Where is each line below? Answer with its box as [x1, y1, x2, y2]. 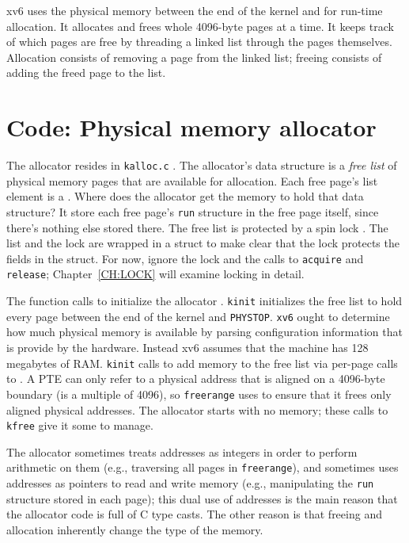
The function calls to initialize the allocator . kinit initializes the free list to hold [6, 293, 403, 309]
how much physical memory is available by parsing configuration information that [6, 323, 403, 340]
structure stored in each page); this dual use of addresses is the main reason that [6, 490, 398, 507]
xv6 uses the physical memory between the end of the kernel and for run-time [6, 2, 383, 18]
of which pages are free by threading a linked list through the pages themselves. [6, 33, 392, 50]
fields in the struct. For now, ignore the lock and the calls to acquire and [6, 250, 364, 266]
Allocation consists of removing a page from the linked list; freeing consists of [6, 48, 382, 65]
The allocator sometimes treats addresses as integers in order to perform [6, 443, 358, 460]
